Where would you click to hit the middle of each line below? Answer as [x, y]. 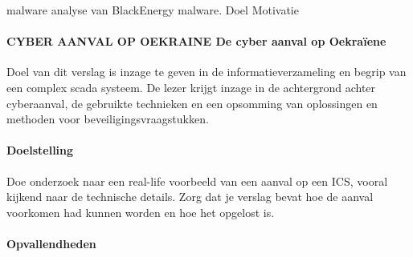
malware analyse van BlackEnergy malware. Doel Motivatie [153, 10]
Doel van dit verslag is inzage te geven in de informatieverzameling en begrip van [206, 72]
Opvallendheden [51, 243]
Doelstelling [40, 150]
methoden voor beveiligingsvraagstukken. [108, 119]
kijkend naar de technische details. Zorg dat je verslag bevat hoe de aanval [190, 197]
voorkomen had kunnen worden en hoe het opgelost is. [141, 212]
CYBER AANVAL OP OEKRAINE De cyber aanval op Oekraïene [196, 41]
